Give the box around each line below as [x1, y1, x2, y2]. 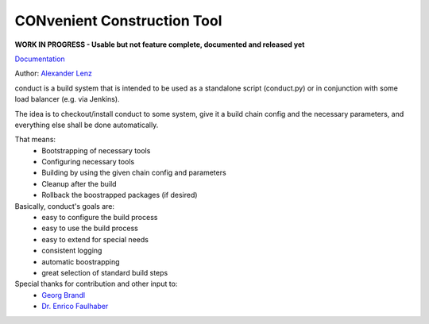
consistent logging [41, 246, 102, 256]
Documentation [14, 54, 65, 64]
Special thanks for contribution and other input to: [14, 279, 178, 289]
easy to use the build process [41, 223, 138, 233]
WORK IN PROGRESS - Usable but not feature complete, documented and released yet [14, 40, 305, 49]
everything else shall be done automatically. [14, 120, 159, 129]
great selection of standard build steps [41, 268, 168, 277]
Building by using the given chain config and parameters [41, 168, 226, 178]
